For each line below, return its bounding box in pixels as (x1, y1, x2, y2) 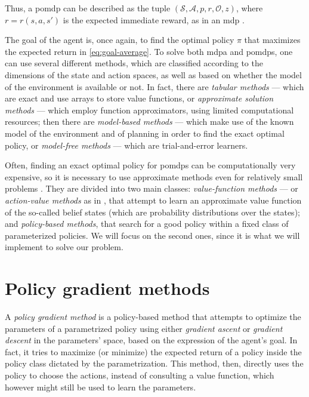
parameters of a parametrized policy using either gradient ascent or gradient (5, 322, 283, 334)
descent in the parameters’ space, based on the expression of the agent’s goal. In (5, 334, 298, 346)
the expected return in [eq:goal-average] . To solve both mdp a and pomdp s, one (5, 45, 293, 57)
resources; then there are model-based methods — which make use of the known (5, 115, 294, 128)
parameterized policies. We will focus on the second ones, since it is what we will (5, 229, 300, 241)
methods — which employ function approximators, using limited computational (5, 103, 294, 116)
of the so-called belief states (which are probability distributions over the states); (5, 205, 300, 218)
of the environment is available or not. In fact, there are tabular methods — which (5, 80, 304, 93)
